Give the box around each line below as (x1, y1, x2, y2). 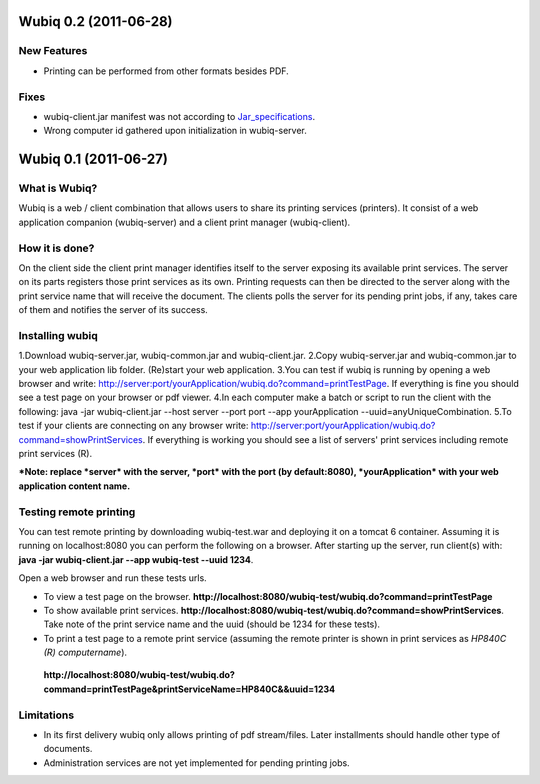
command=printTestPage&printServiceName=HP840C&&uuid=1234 (43, 683, 335, 695)
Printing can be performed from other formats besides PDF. (43, 65, 289, 77)
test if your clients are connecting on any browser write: (18, 420, 249, 432)
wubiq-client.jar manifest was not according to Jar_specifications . (43, 110, 315, 122)
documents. (43, 743, 93, 755)
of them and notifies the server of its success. (18, 304, 209, 316)
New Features (18, 44, 88, 58)
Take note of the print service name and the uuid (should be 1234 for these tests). (43, 618, 380, 630)
